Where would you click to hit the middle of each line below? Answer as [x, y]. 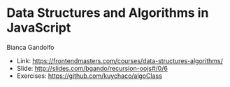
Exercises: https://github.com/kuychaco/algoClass [89, 76]
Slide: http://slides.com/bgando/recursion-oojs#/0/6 [92, 68]
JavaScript [39, 28]
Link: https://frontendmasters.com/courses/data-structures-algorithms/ [120, 60]
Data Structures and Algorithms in [108, 13]
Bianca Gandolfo [30, 47]
